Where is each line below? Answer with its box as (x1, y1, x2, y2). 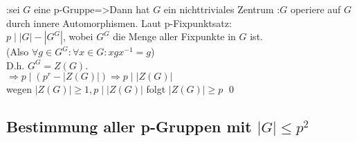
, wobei (62, 29, 93, 44)
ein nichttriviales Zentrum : (163, 2, 280, 16)
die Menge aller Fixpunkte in (113, 29, 236, 44)
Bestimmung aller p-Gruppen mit (6, 116, 252, 137)
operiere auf (290, 2, 341, 16)
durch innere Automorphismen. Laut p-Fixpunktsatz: (6, 15, 232, 30)
